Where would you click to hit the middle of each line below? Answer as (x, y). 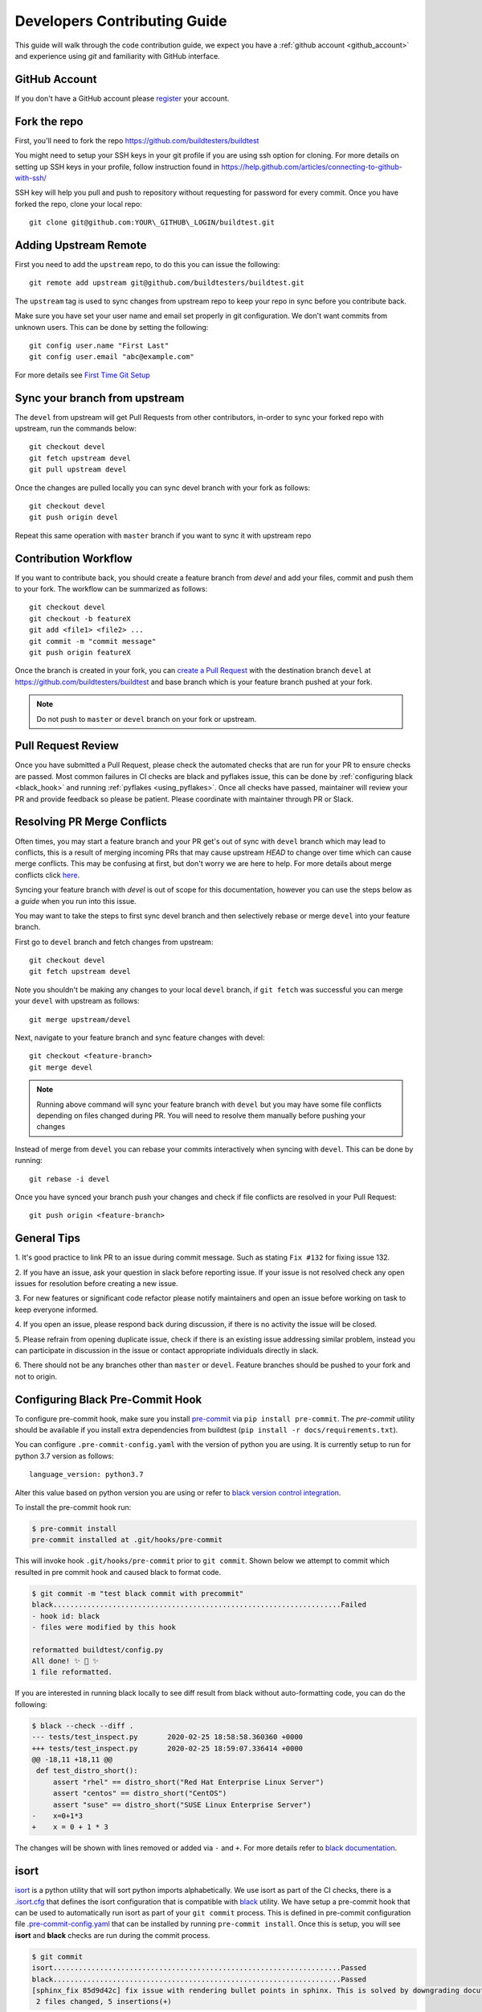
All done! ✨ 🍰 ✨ (65, 1661)
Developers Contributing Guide (121, 21)
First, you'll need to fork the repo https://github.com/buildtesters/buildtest (137, 140)
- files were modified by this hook (104, 1627)
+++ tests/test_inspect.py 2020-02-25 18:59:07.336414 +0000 (167, 1748)
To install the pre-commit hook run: (73, 1507)
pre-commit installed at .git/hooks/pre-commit (127, 1540)
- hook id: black (66, 1616)
